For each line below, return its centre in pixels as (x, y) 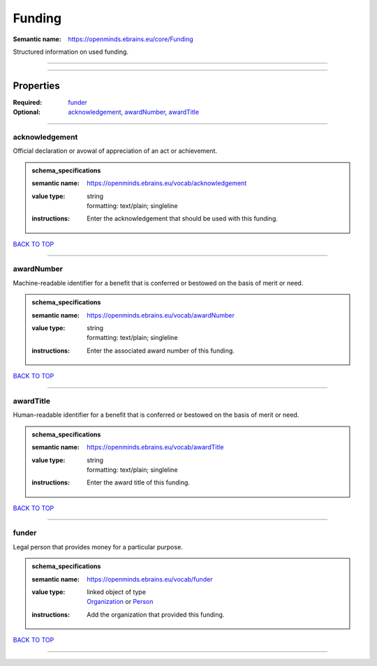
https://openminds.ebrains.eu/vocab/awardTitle (155, 447)
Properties (36, 86)
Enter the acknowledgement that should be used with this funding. (183, 219)
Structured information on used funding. (71, 52)
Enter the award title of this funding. (138, 482)
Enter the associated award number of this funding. (161, 350)
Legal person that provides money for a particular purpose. (98, 547)
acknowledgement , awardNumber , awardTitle (133, 112)
